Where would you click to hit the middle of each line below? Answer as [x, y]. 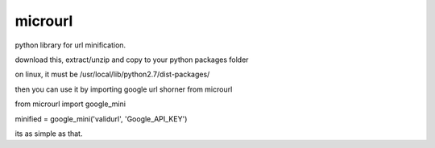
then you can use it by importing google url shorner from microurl [124, 89]
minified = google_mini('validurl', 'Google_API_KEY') [101, 119]
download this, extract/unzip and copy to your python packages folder [132, 60]
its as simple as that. [49, 134]
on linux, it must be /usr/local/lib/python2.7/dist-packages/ [112, 74]
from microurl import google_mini [70, 104]
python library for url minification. [70, 45]
